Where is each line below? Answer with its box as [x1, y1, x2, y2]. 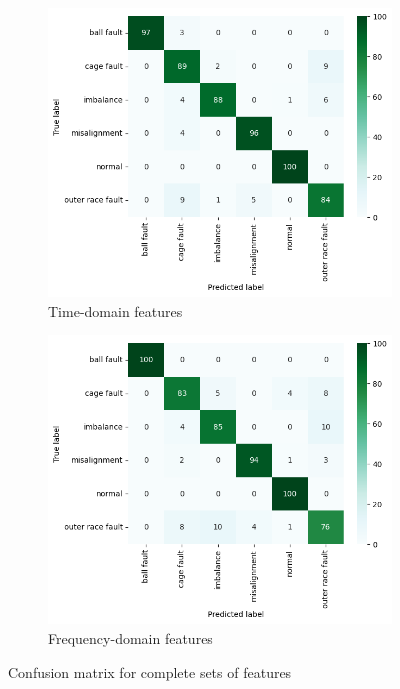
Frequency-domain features [48, 628, 213, 648]
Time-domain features [48, 300, 183, 321]
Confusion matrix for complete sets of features [8, 661, 292, 682]
